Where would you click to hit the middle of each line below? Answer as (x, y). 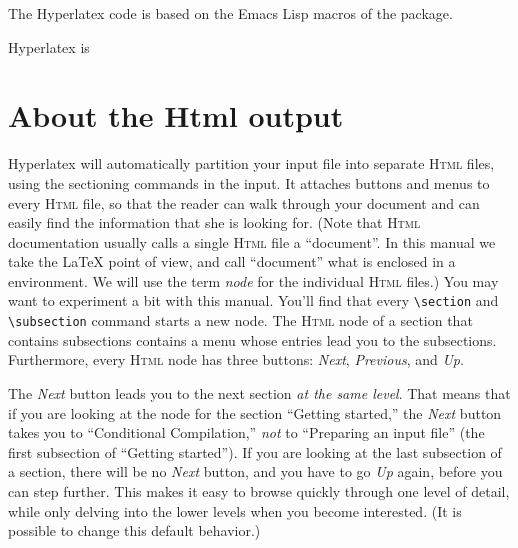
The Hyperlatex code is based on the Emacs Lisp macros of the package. (230, 13)
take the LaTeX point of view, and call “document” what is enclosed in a (232, 261)
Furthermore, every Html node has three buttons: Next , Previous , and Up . (236, 359)
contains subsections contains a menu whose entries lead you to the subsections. (252, 339)
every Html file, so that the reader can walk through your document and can (244, 202)
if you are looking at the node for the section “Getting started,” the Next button (255, 412)
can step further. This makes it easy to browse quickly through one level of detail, (259, 490)
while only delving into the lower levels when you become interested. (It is (235, 510)
